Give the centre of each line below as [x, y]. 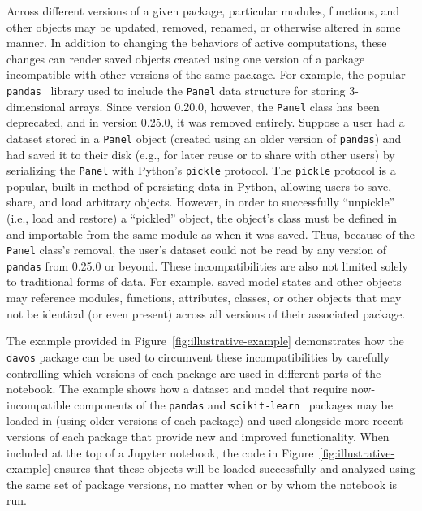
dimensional [36, 106]
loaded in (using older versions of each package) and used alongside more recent [205, 420]
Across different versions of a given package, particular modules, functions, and [203, 11]
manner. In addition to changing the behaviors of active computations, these [197, 43]
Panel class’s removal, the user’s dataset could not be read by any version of [197, 250]
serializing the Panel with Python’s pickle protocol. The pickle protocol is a [201, 170]
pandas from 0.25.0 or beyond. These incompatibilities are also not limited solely [207, 265]
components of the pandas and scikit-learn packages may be [233, 404]
